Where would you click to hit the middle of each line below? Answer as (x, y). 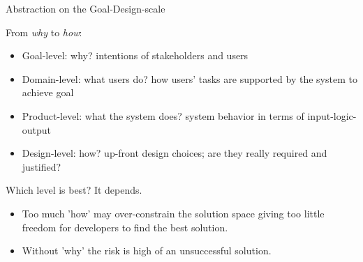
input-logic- (332, 115)
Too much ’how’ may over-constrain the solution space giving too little (173, 213)
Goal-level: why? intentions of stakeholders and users (135, 55)
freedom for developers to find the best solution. (125, 227)
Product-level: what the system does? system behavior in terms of (163, 115)
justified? (42, 166)
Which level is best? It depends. (74, 190)
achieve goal (48, 92)
